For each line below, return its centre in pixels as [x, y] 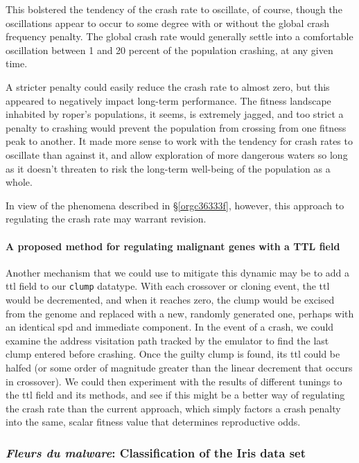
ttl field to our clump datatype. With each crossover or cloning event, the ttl [168, 286]
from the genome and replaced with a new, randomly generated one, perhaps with [180, 313]
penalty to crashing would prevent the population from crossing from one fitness [176, 127]
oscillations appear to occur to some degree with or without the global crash [168, 23]
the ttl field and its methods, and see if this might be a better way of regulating [175, 395]
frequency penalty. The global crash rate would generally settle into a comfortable [179, 36]
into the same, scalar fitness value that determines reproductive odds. [153, 422]
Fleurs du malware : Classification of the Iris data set [156, 452]
